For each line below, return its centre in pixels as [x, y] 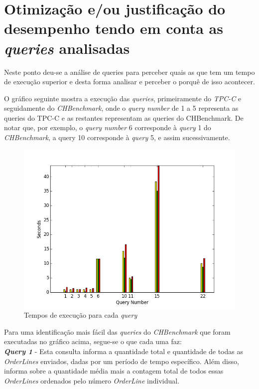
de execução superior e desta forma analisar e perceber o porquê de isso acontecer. [129, 82]
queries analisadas [67, 48]
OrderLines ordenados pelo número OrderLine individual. [92, 380]
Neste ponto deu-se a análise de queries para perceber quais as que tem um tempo [129, 72]
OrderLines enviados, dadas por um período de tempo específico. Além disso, [122, 361]
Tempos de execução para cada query [81, 315]
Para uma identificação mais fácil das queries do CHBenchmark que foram [117, 331]
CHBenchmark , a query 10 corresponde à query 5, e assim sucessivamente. [117, 137]
